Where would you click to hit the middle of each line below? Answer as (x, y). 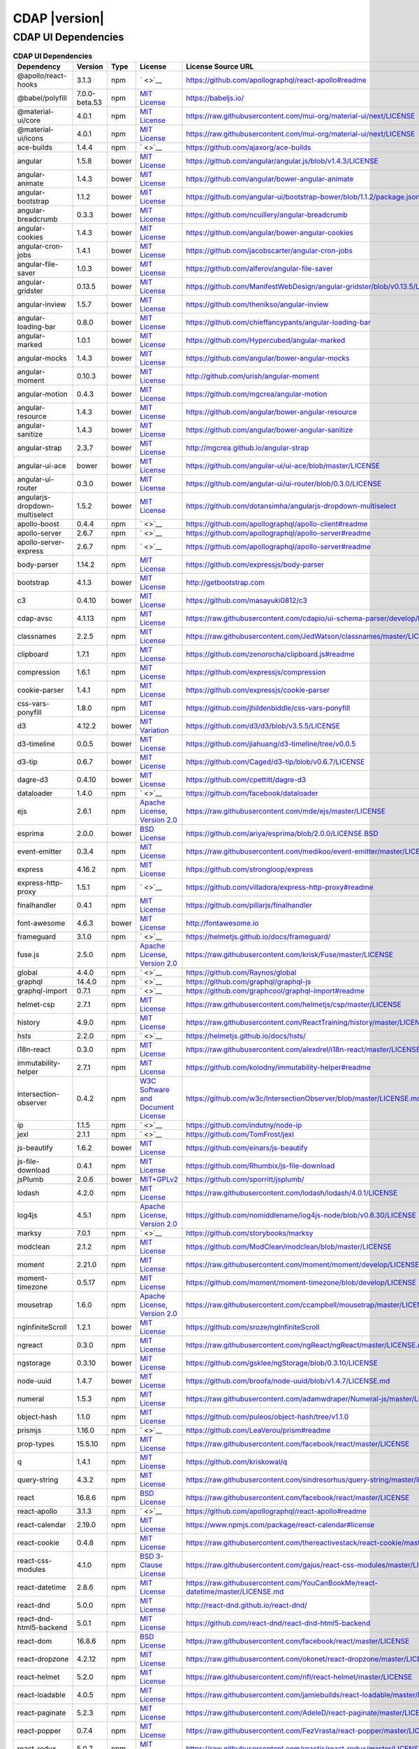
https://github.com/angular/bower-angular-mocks (268, 358)
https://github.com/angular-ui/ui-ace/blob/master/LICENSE (283, 465)
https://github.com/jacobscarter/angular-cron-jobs (269, 250)
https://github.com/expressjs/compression (256, 672)
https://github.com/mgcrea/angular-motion (257, 394)
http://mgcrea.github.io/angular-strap (248, 448)
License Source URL (220, 66)
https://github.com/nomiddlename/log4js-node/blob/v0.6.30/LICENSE (301, 1215)
